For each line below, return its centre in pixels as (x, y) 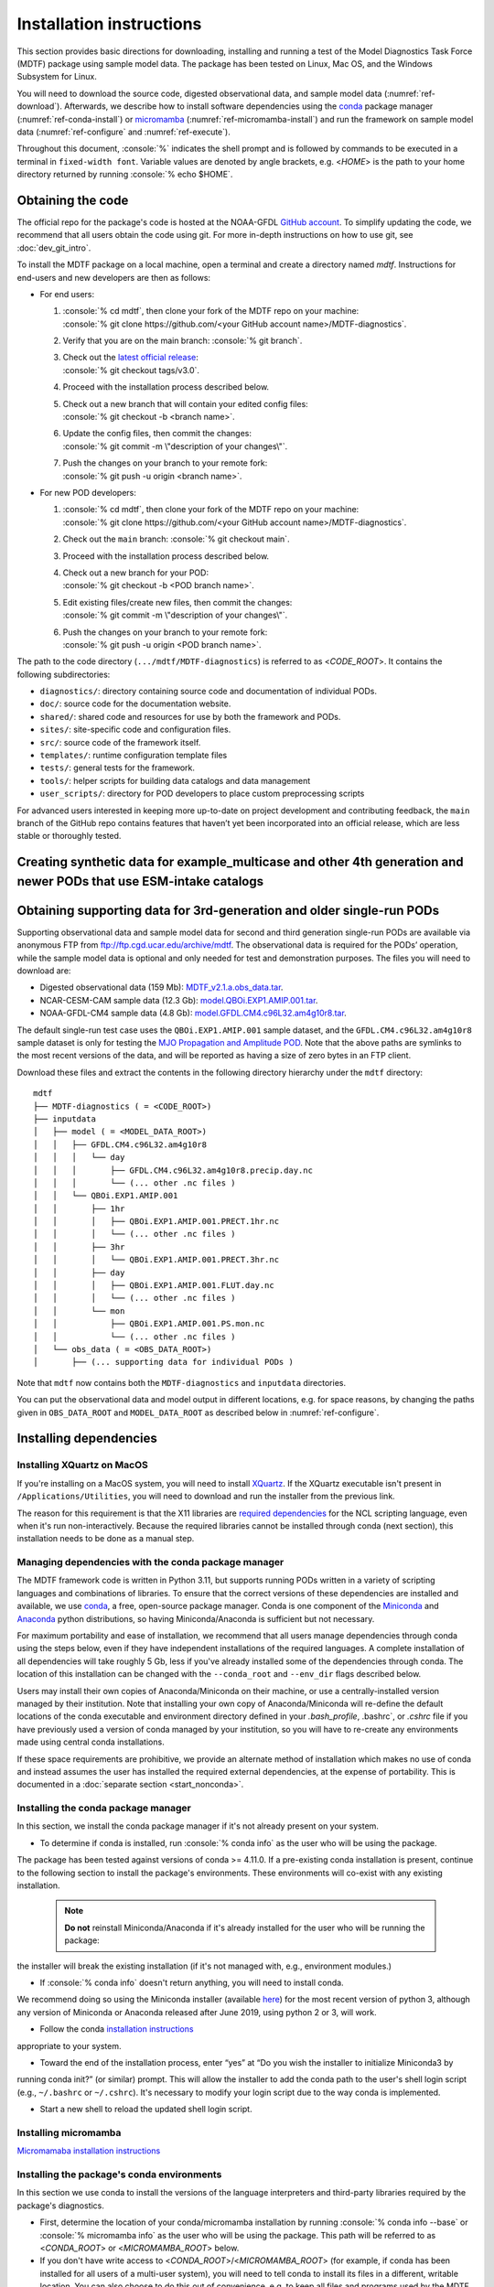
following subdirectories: (64, 674)
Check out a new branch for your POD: (136, 573)
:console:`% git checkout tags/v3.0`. (131, 370)
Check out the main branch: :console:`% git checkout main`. (176, 539)
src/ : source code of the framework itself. (120, 742)
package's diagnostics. (61, 2206)
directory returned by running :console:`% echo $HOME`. (125, 175)
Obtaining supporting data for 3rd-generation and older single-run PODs (228, 910)
